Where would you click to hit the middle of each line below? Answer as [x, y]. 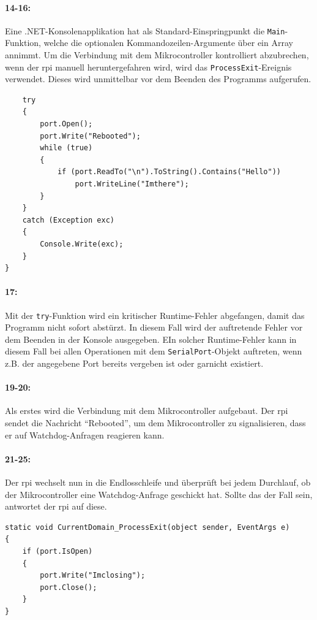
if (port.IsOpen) [58, 552]
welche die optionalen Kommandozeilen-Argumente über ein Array [168, 43]
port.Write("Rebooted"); [90, 136]
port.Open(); [66, 124]
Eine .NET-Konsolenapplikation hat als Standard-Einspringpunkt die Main [145, 30]
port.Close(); [69, 587]
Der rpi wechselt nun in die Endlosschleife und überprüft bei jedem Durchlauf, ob [158, 482]
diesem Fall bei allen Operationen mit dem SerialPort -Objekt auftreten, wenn [154, 351]
